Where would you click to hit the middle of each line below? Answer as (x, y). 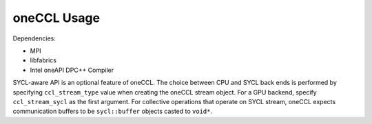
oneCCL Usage (56, 18)
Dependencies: (34, 38)
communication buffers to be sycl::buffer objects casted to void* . (113, 111)
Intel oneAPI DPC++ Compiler (72, 70)
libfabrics (43, 60)
